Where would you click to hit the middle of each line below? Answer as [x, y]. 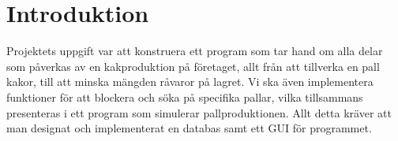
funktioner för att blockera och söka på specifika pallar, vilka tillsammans [185, 96]
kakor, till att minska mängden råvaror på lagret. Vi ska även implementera [190, 82]
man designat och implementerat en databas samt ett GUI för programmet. [189, 128]
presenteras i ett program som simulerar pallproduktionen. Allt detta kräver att [199, 112]
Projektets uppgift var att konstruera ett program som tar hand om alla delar [195, 51]
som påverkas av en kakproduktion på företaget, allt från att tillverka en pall [193, 66]
